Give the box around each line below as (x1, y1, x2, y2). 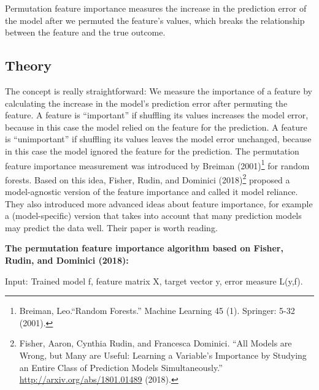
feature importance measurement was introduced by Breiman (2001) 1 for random (5, 157, 310, 172)
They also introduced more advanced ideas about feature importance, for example (5, 197, 313, 210)
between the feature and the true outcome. (5, 26, 166, 39)
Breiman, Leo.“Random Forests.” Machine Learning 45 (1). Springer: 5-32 (19, 304, 295, 317)
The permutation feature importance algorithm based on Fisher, (5, 242, 283, 254)
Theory (5, 56, 52, 75)
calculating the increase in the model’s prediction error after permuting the (5, 96, 288, 109)
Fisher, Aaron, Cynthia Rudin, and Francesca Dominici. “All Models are (19, 337, 292, 350)
